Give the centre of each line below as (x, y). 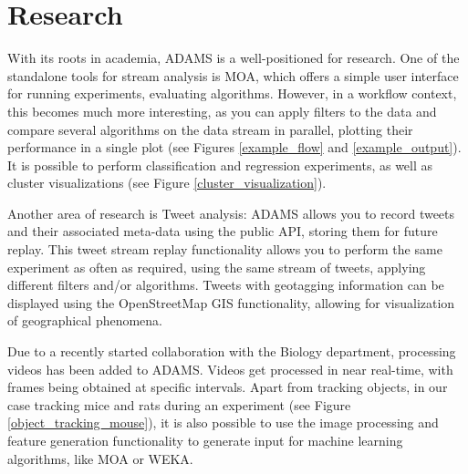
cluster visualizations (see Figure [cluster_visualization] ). (167, 183)
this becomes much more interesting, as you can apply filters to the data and (222, 111)
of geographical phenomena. (85, 320)
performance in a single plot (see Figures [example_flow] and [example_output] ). (234, 147)
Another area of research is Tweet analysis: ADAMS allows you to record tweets (231, 213)
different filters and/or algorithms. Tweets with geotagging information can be (226, 285)
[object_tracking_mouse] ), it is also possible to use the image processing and (223, 422)
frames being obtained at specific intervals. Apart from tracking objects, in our (228, 387)
